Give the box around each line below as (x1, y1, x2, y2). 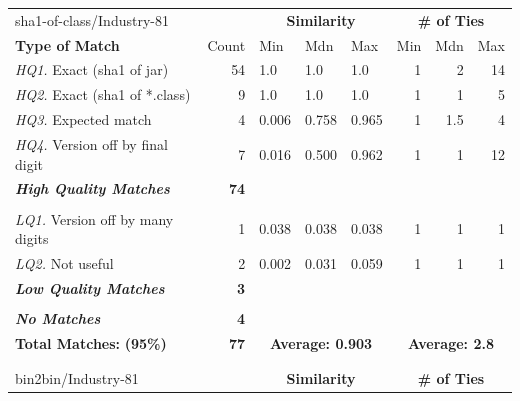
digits (15, 228, 49, 249)
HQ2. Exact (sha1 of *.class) (15, 84, 191, 105)
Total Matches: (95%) (15, 332, 167, 353)
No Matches (15, 307, 101, 328)
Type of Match (15, 34, 120, 55)
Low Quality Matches (15, 277, 165, 298)
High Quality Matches (15, 178, 170, 199)
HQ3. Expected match (15, 109, 152, 130)
